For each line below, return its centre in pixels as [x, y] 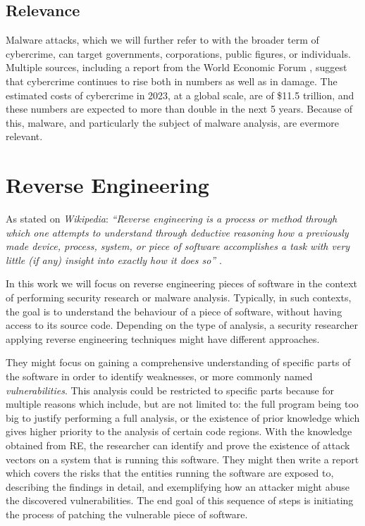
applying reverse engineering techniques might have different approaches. [163, 338]
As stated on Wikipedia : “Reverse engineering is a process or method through [172, 219]
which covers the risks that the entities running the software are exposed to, [170, 473]
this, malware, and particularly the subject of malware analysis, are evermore [173, 122]
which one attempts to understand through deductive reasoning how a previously [177, 232]
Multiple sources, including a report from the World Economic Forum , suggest [177, 67]
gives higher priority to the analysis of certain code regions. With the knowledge [179, 431]
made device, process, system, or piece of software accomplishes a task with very [178, 246]
